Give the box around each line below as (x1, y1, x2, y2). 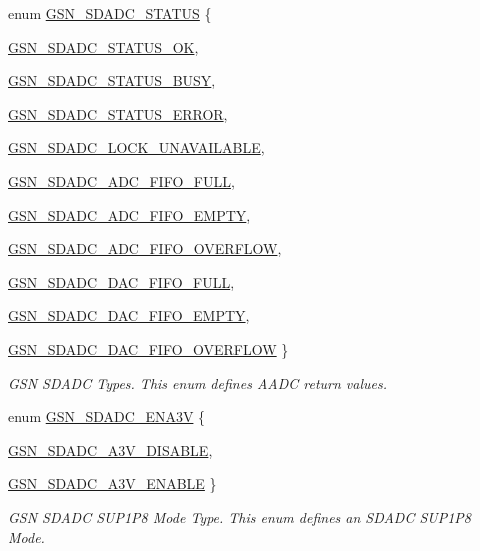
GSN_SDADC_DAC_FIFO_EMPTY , (8, 305, 250, 326)
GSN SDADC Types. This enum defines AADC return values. (8, 372, 388, 393)
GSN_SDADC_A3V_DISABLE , (8, 439, 213, 460)
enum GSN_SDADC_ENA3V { (8, 406, 206, 427)
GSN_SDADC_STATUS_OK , (8, 36, 199, 57)
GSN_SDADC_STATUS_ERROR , (8, 103, 228, 124)
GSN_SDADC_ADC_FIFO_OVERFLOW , (8, 238, 282, 259)
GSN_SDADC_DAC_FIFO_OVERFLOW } (8, 338, 289, 359)
